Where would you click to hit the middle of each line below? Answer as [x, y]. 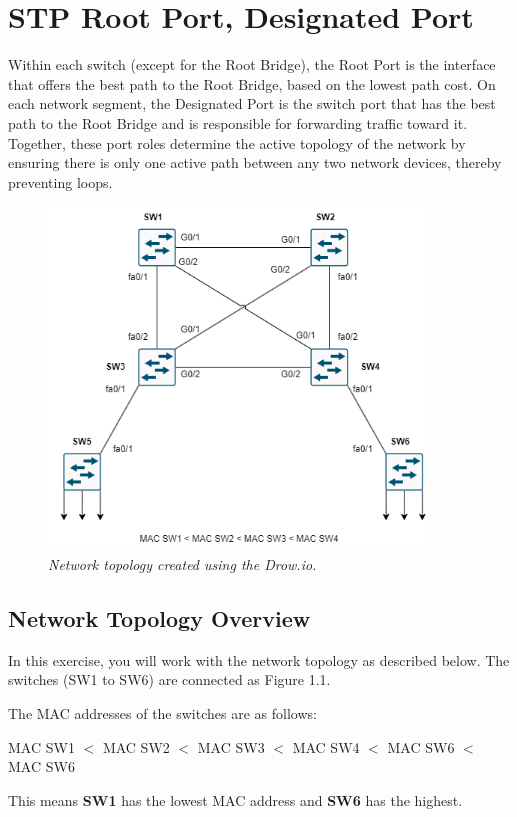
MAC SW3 [231, 746]
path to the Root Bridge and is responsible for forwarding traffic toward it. [238, 122]
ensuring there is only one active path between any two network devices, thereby [255, 162]
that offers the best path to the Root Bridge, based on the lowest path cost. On [252, 83]
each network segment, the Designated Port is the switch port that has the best [252, 103]
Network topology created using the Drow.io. [182, 564]
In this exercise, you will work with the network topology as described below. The [259, 659]
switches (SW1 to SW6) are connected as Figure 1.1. [169, 679]
